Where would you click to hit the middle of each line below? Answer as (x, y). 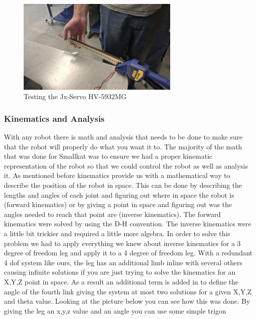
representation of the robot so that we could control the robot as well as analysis (126, 165)
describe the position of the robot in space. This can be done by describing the (123, 185)
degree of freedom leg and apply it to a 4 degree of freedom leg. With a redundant (128, 253)
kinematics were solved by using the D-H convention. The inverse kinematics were (128, 224)
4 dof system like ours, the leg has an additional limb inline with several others (123, 262)
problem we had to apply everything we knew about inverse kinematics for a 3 (122, 243)
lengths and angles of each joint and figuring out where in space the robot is (119, 195)
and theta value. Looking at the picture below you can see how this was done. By (127, 301)
